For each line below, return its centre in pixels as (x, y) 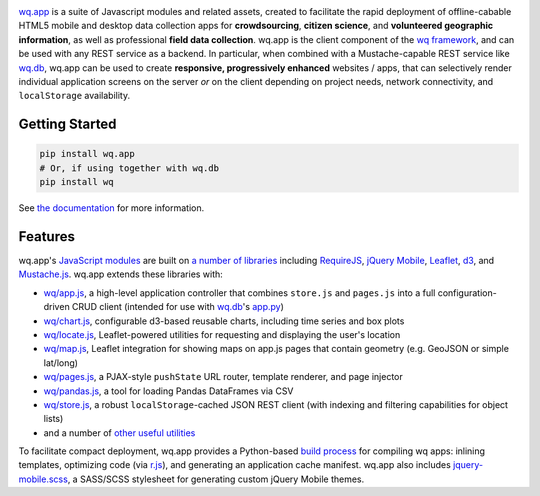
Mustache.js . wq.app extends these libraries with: (121, 274)
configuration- (467, 292)
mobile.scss (43, 479)
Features (46, 236)
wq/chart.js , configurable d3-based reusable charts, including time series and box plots (224, 321)
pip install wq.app (87, 154)
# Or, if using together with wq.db (129, 168)
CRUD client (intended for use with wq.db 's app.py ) (178, 307)
